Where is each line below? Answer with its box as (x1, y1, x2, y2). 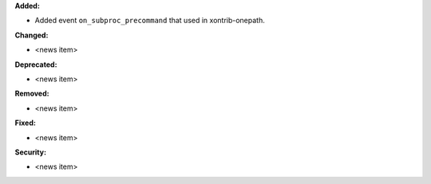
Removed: (14, 88, 49, 99)
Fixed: (14, 118, 36, 127)
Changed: (14, 30, 49, 40)
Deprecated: (14, 60, 57, 69)
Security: (14, 147, 47, 157)
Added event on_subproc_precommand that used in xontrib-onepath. (34, 16, 265, 25)
